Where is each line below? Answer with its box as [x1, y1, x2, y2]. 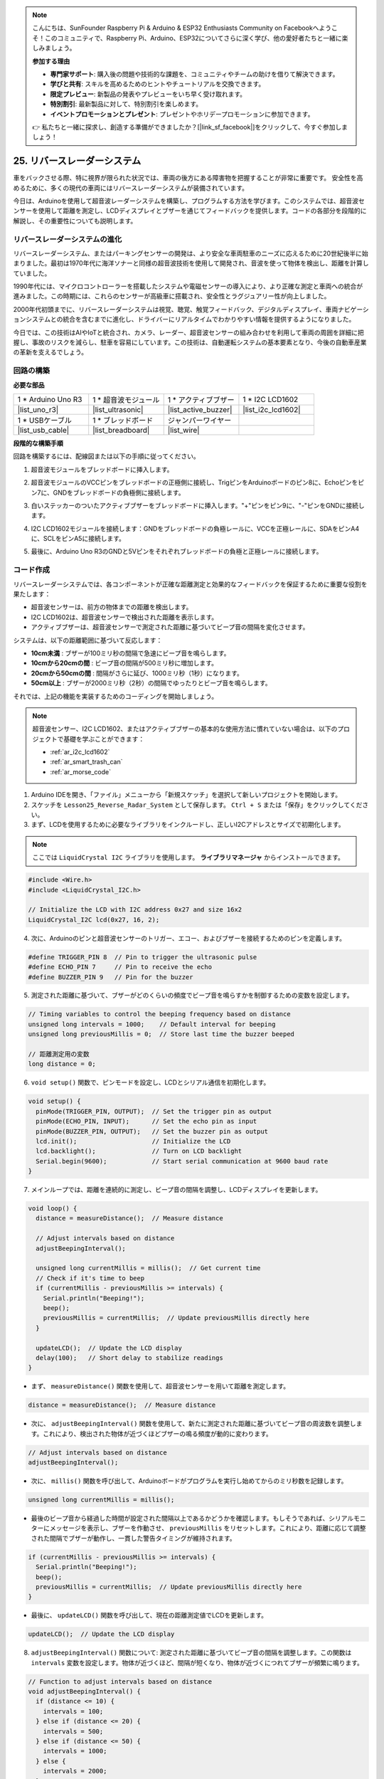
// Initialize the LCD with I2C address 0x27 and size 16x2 [28, 906, 242, 914]
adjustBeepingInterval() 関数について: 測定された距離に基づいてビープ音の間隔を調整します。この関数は [31, 1648, 352, 1657]
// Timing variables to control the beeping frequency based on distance [28, 1010, 291, 1018]
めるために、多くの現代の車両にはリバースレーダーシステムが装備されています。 [13, 184, 249, 192]
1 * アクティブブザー [167, 395, 235, 405]
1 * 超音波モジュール [92, 395, 160, 405]
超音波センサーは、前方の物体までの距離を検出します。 [31, 603, 193, 611]
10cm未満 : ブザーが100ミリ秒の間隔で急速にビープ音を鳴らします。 [31, 648, 230, 658]
